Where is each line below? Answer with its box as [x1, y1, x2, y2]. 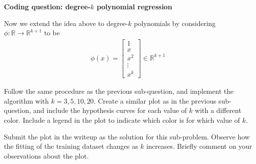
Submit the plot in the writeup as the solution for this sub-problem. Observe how [4, 131, 250, 141]
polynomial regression [96, 1, 172, 11]
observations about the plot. [4, 150, 89, 161]
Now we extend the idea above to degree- [4, 18, 128, 28]
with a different [195, 105, 242, 115]
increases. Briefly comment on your [146, 141, 252, 151]
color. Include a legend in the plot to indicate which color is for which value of [4, 114, 240, 125]
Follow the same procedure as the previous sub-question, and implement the [4, 86, 234, 96]
